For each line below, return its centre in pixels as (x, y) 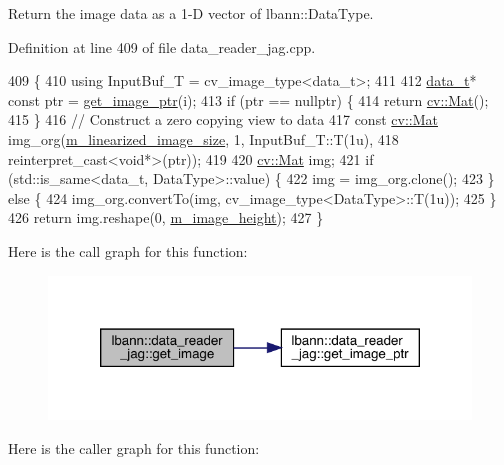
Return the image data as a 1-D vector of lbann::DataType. (191, 13)
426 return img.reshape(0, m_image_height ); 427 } (166, 217)
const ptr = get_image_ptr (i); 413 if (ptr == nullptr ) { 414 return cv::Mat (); (248, 99)
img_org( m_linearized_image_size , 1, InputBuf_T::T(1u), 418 (203, 138)
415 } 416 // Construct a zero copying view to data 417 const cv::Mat (223, 119)
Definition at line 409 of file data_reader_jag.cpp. (162, 46)
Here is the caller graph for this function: (134, 448)
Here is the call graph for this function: (128, 250)
